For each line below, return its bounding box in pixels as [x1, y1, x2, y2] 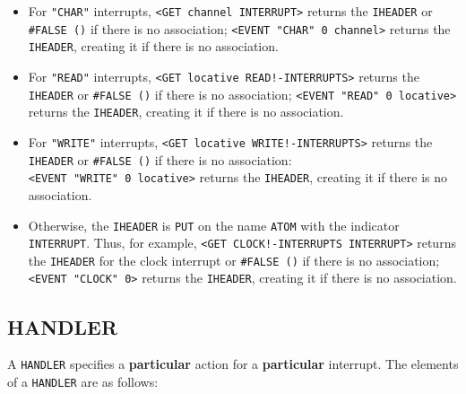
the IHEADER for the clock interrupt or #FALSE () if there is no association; [28, 250, 440, 269]
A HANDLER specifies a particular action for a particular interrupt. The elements [7, 355, 459, 373]
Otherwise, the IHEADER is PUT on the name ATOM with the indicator [28, 215, 400, 234]
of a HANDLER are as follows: [7, 372, 159, 390]
